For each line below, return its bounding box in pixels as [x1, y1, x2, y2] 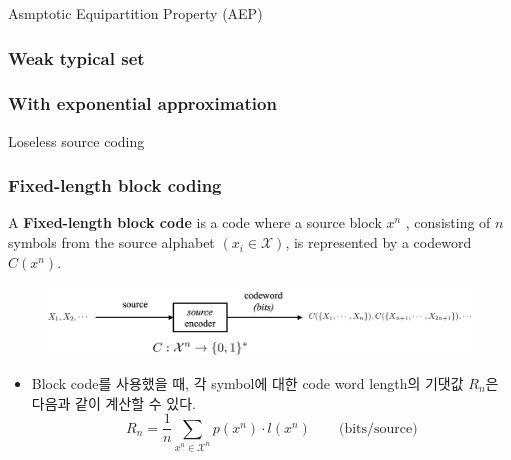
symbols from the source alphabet [8, 232, 215, 253]
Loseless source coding [8, 130, 145, 151]
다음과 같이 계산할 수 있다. [31, 392, 197, 413]
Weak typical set [8, 45, 145, 70]
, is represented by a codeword [285, 232, 472, 253]
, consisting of [405, 212, 491, 233]
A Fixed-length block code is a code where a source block [8, 212, 382, 233]
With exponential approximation [8, 91, 277, 116]
